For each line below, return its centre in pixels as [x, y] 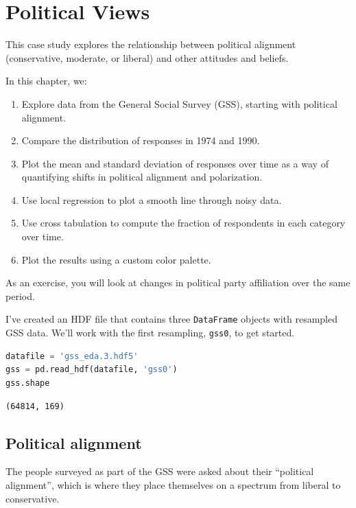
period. [20, 296]
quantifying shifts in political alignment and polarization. [142, 177]
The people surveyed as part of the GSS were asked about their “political [160, 471]
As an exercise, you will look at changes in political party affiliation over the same [178, 282]
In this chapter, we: [46, 81]
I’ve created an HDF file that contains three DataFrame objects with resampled [171, 319]
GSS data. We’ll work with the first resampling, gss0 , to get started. [150, 333]
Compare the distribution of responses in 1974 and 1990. [141, 140]
